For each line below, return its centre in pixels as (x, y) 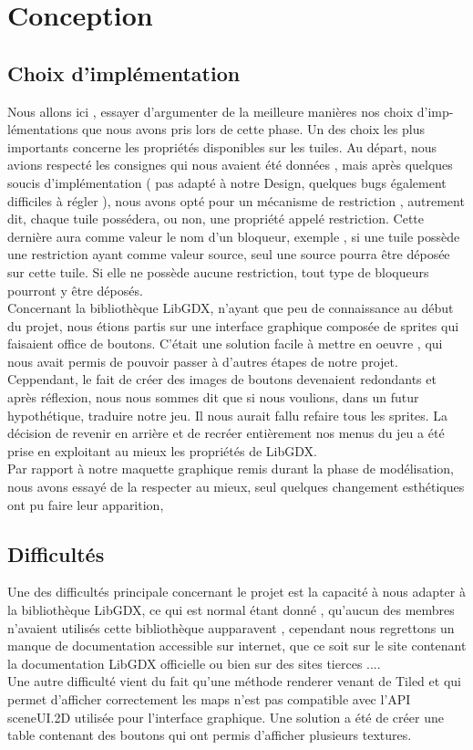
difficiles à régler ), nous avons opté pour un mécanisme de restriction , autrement (236, 200)
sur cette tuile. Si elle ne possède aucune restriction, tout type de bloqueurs (218, 271)
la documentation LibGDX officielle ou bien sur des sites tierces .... (194, 663)
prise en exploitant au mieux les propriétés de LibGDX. (162, 450)
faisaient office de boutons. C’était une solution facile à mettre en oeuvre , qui (225, 344)
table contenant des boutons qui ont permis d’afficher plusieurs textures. (210, 735)
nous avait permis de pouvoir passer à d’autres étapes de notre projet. (203, 361)
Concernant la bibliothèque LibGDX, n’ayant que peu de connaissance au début (231, 308)
